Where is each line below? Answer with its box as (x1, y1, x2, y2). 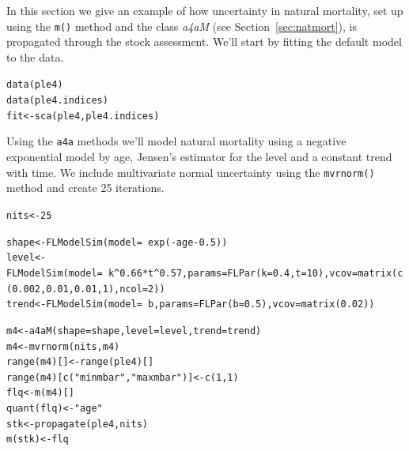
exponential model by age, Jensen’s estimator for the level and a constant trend (6, 148, 392, 165)
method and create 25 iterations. (6, 179, 165, 196)
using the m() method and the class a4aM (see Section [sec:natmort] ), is (6, 17, 357, 34)
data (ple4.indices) (6, 95, 108, 107)
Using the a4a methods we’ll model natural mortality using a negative (6, 133, 347, 149)
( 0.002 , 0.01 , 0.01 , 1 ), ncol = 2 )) (6, 283, 165, 295)
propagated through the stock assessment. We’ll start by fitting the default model (6, 33, 402, 50)
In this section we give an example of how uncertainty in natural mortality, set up (6, 2, 403, 18)
